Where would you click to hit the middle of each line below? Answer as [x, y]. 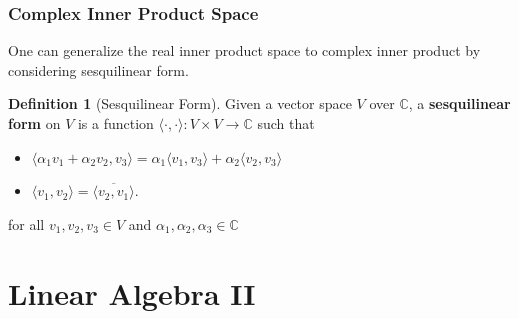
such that [286, 123]
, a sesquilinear [459, 103]
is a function [115, 123]
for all [26, 223]
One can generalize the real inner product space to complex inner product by [244, 50]
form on [34, 123]
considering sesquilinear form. [98, 69]
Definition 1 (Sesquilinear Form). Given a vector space [180, 103]
